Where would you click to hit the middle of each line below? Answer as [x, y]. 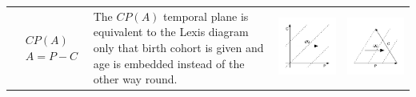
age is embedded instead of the [169, 63]
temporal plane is [206, 16]
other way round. [135, 79]
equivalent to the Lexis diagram [171, 32]
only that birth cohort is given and [178, 47]
